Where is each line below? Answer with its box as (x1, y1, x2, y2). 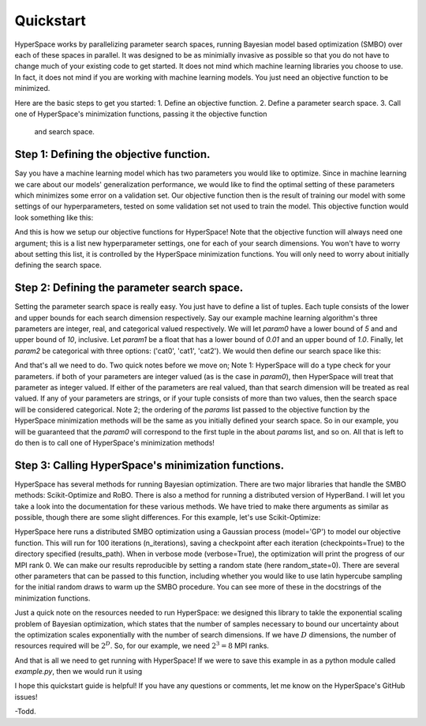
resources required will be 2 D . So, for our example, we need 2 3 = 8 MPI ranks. (14, 640, 270, 651)
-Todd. (14, 707, 36, 717)
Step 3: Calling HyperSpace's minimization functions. (14, 458, 284, 472)
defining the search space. (14, 261, 102, 270)
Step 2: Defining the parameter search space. (14, 281, 244, 295)
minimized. (14, 84, 50, 93)
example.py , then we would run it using (14, 667, 143, 676)
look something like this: (14, 213, 94, 222)
